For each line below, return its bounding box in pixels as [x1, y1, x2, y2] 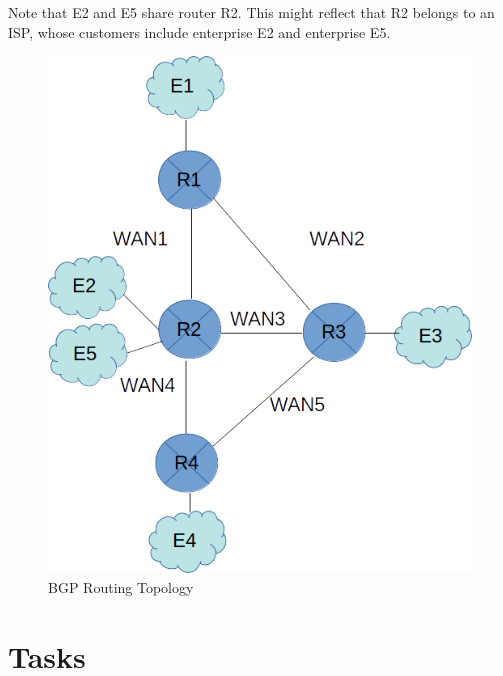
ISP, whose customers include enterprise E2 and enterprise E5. [8, 21, 391, 42]
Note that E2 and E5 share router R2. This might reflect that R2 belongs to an [8, 2, 495, 22]
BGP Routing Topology [48, 576, 194, 597]
